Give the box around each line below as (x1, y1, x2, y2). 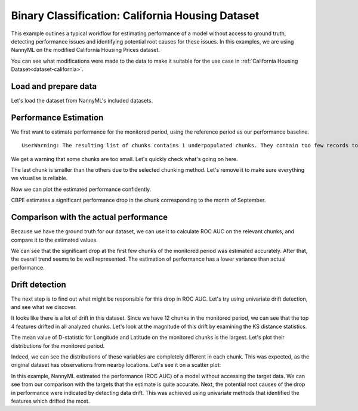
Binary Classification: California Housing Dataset (11, 9, 260, 22)
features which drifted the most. (11, 397, 90, 404)
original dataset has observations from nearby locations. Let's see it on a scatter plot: (11, 361, 221, 369)
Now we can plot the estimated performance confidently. (11, 186, 152, 193)
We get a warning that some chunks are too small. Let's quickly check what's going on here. (11, 155, 238, 162)
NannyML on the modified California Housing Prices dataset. (11, 47, 161, 54)
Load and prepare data (11, 81, 97, 91)
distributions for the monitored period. (11, 342, 105, 349)
